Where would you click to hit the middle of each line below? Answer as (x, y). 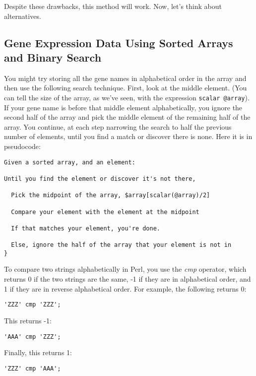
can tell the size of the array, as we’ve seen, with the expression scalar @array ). (127, 97)
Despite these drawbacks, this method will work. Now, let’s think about (113, 6)
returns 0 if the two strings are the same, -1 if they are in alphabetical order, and (128, 279)
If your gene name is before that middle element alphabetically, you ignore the (123, 107)
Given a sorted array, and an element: (70, 162)
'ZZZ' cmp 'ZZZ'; (32, 305)
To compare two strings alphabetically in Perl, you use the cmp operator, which (125, 269)
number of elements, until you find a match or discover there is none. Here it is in (128, 136)
